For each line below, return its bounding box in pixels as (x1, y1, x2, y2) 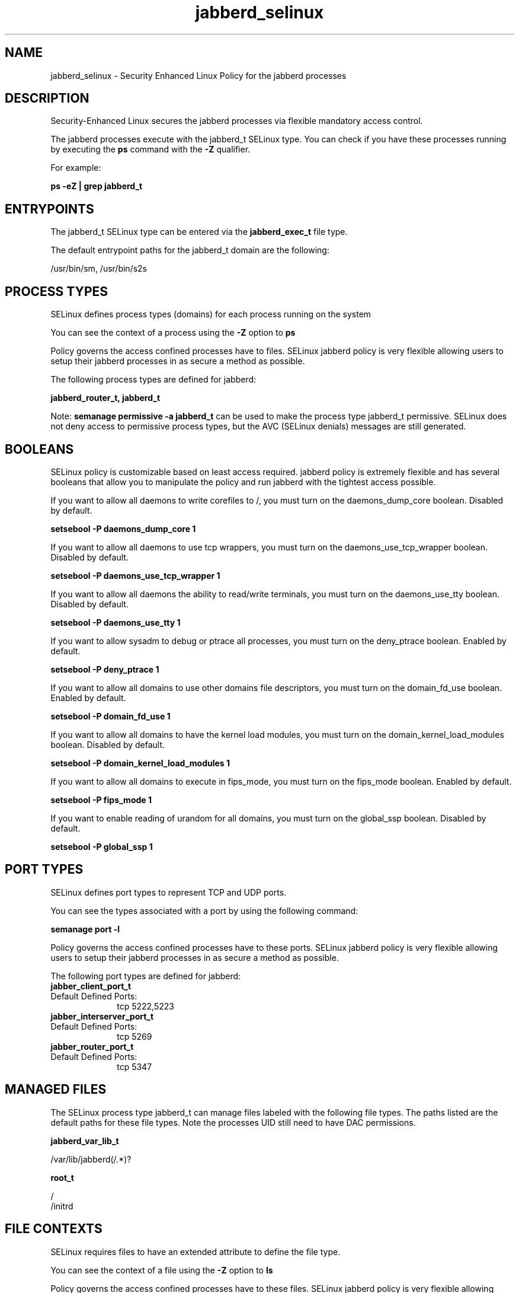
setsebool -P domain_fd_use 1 (50, 711, 171, 721)
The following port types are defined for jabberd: (50, 970, 241, 981)
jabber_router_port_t (50, 1041, 134, 1052)
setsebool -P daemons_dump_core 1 (50, 523, 196, 534)
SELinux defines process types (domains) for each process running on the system (50, 309, 371, 320)
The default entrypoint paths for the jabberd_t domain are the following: (50, 245, 329, 256)
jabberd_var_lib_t (50, 1135, 119, 1146)
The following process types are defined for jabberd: (50, 374, 257, 385)
